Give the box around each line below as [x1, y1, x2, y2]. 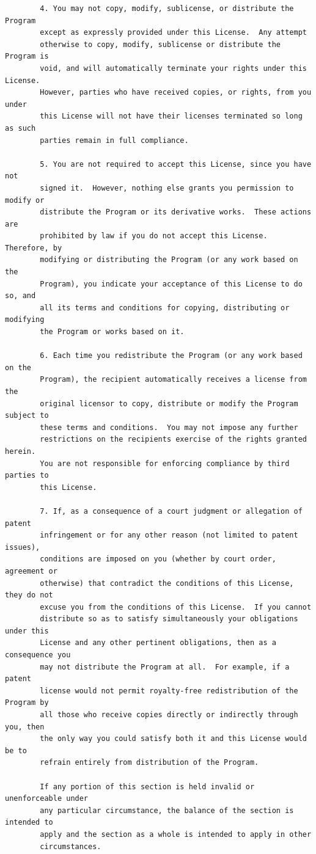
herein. [5, 447, 36, 456]
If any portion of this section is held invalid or [40, 782, 255, 791]
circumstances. [40, 842, 101, 851]
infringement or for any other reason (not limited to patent [40, 531, 298, 540]
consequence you [5, 651, 71, 660]
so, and [5, 291, 36, 301]
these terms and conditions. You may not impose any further [40, 423, 298, 432]
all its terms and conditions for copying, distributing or [40, 303, 290, 312]
